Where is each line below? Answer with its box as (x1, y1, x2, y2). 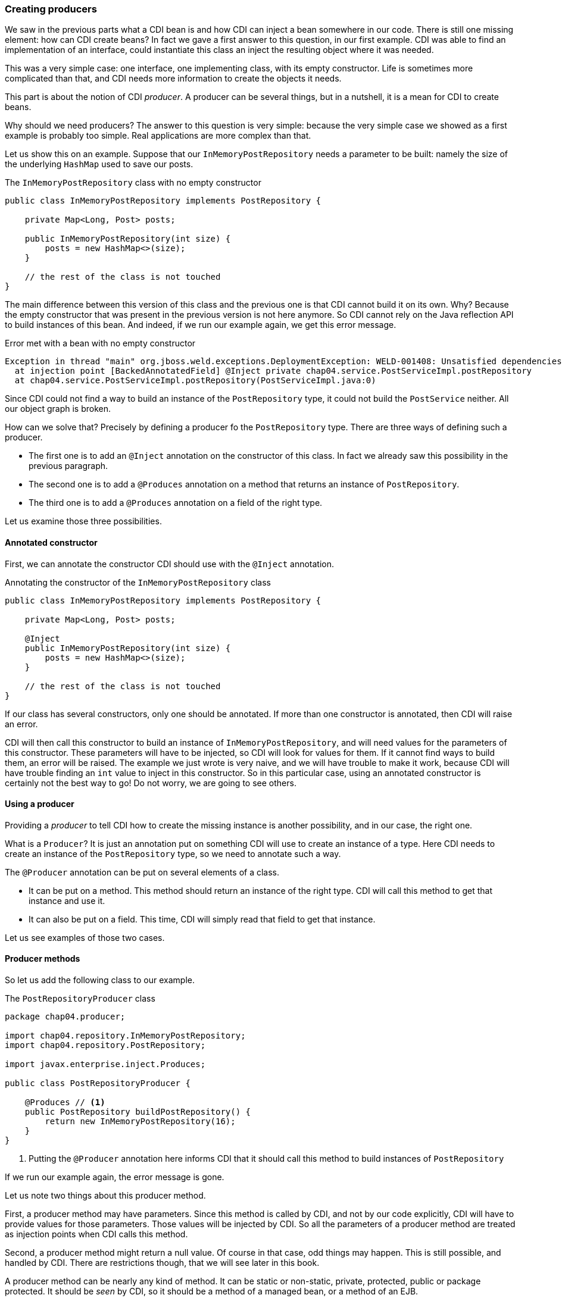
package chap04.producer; (5, 1012, 126, 1022)
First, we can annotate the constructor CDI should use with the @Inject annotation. (5, 558, 334, 569)
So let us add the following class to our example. (5, 975, 195, 986)
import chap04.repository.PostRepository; (5, 1040, 206, 1050)
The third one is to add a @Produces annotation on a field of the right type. (29, 498, 323, 508)
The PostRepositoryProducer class (5, 993, 155, 1004)
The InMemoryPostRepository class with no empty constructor (5, 177, 261, 188)
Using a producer (5, 799, 74, 809)
